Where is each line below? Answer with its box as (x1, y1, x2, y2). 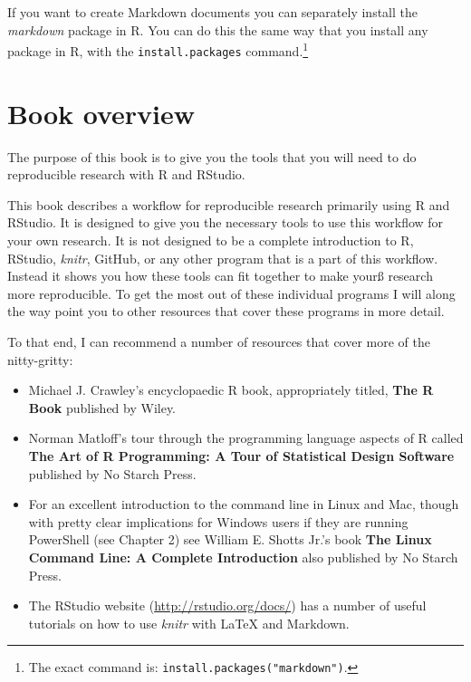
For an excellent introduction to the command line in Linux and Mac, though (28, 495, 459, 514)
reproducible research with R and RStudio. (7, 165, 245, 184)
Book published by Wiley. (28, 398, 177, 417)
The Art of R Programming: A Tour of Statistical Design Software (28, 446, 455, 465)
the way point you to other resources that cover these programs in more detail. (7, 302, 445, 321)
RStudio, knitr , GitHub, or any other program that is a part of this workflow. (7, 248, 438, 267)
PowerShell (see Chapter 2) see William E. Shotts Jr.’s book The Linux (28, 530, 432, 549)
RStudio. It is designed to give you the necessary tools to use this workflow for (7, 213, 444, 232)
